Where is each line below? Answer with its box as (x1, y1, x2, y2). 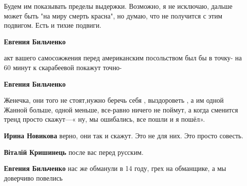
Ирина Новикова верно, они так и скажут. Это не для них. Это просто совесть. (4, 130, 244, 140)
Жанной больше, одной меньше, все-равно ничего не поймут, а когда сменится (4, 104, 238, 114)
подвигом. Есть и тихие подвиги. (4, 20, 102, 30)
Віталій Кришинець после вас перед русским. (4, 147, 144, 157)
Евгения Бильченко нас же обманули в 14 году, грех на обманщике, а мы (4, 163, 227, 173)
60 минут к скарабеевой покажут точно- (4, 62, 122, 72)
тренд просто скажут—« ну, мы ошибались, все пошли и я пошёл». (4, 114, 205, 124)
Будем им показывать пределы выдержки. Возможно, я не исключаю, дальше (4, 1, 233, 11)
